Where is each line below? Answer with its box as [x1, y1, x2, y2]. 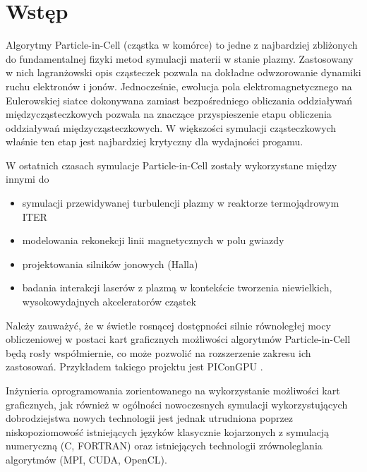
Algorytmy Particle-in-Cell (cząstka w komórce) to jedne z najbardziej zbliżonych [6, 37, 358, 52]
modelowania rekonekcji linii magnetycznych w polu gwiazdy [22, 233, 284, 248]
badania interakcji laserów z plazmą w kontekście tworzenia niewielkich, [22, 280, 332, 295]
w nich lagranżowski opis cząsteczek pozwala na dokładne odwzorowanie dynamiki [6, 65, 361, 80]
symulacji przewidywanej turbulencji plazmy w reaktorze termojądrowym [22, 195, 339, 210]
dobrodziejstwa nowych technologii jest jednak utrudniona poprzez [6, 411, 294, 425]
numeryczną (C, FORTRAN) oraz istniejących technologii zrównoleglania [6, 438, 323, 453]
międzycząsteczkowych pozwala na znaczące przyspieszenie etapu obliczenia [6, 107, 332, 121]
